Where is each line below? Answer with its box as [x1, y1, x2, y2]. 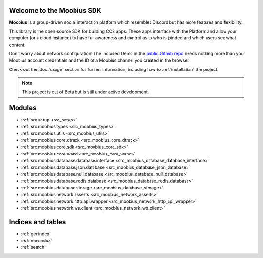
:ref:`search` [21, 244, 46, 250]
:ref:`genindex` [21, 231, 51, 237]
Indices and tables [9, 218, 66, 226]
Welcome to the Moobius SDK [9, 6, 102, 15]
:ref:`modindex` [21, 237, 52, 243]
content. [9, 42, 26, 48]
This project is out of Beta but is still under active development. [22, 89, 149, 95]
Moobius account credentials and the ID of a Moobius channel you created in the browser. [9, 57, 190, 63]
